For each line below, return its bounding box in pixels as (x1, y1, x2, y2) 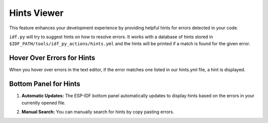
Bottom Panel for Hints (9, 80, 80, 88)
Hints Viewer (9, 7, 64, 18)
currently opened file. (21, 100, 66, 106)
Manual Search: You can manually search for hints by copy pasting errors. (21, 109, 174, 115)
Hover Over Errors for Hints (9, 54, 95, 62)
